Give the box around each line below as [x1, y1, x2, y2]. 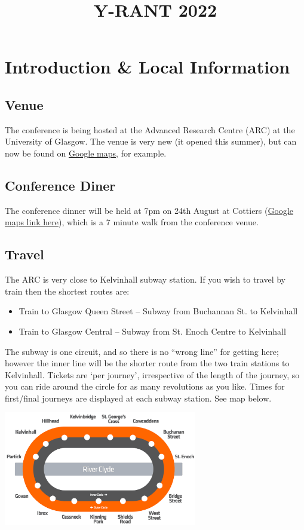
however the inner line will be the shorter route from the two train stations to [5, 357, 290, 369]
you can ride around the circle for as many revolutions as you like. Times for [5, 380, 285, 393]
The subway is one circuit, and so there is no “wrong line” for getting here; [5, 345, 279, 357]
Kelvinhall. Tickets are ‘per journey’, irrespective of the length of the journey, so [5, 368, 300, 381]
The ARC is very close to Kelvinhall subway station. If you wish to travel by [5, 273, 286, 286]
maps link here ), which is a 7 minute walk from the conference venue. [5, 216, 259, 228]
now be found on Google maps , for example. [5, 146, 167, 159]
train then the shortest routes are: [5, 284, 130, 297]
